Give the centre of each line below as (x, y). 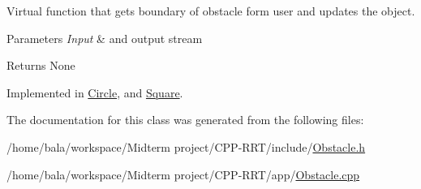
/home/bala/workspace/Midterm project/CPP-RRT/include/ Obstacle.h (186, 146)
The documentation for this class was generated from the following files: (185, 120)
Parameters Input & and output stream (105, 38)
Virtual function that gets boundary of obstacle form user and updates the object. (211, 11)
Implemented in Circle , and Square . (95, 92)
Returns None (41, 65)
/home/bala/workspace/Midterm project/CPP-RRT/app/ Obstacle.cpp (183, 174)
